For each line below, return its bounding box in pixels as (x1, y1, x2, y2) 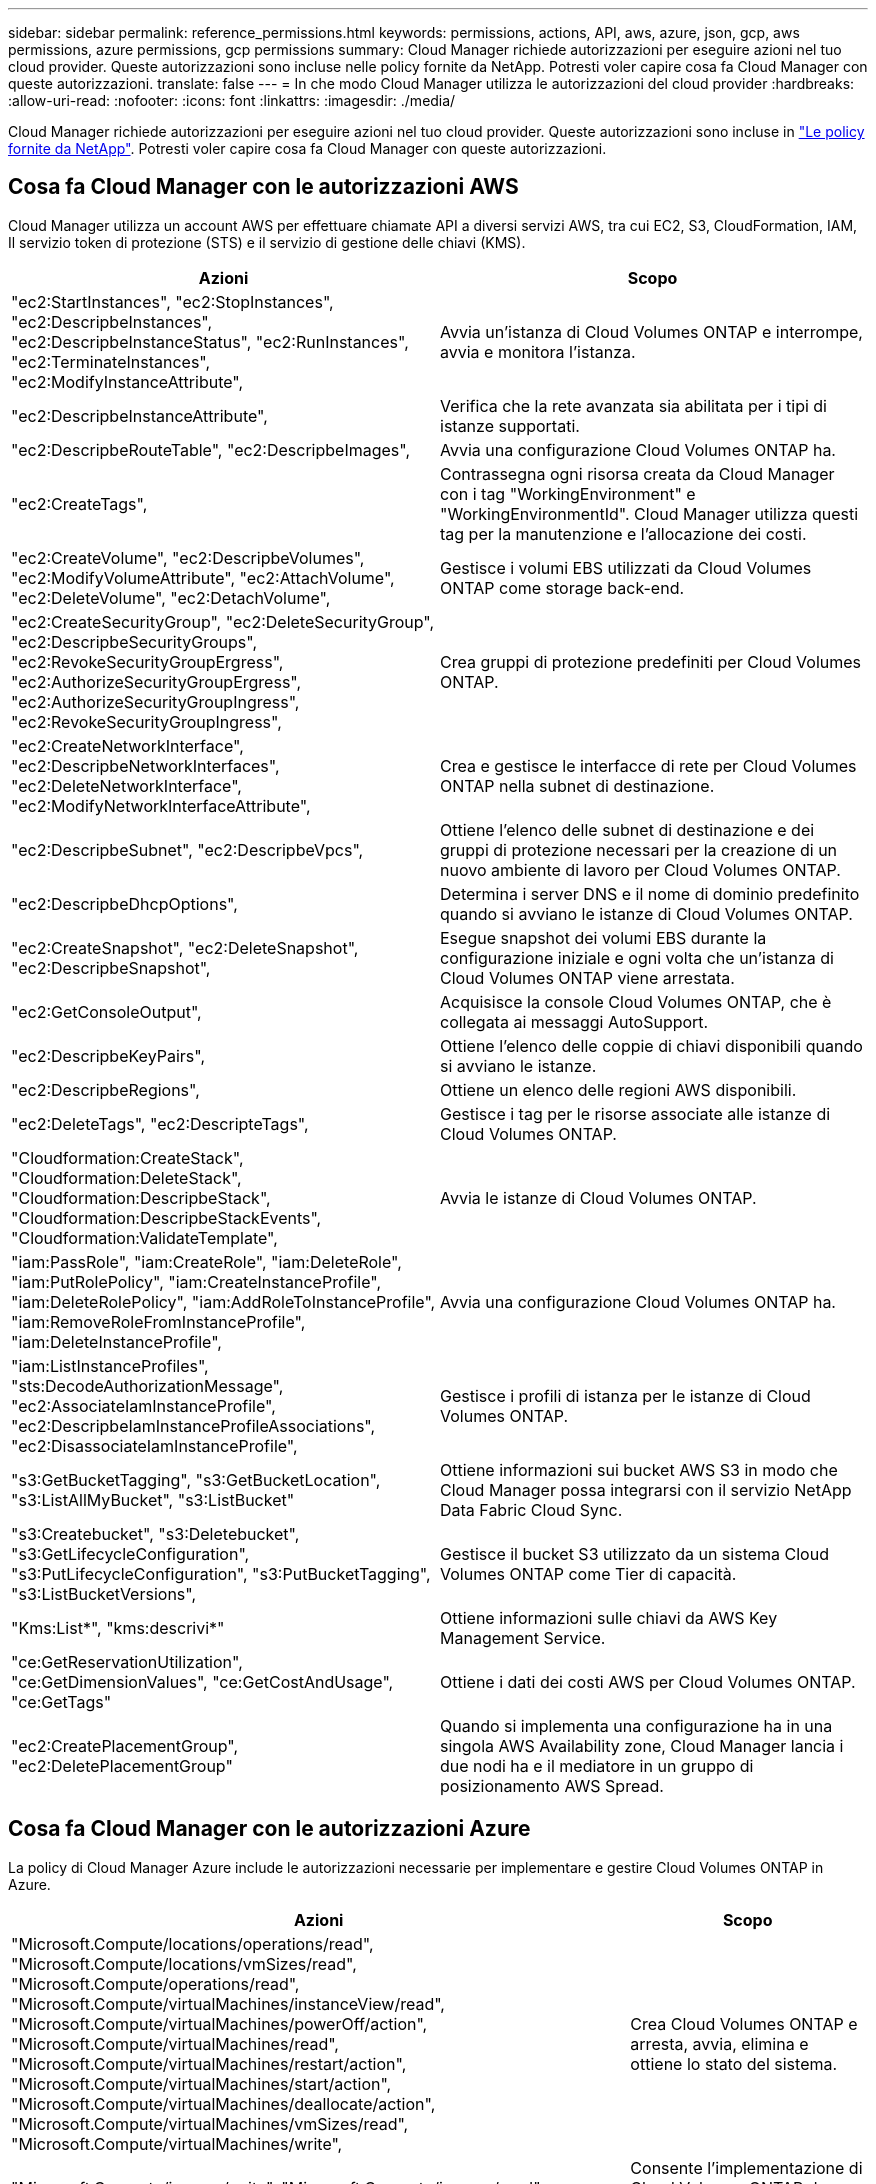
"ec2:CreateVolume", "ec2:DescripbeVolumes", (11, 547, 365, 568)
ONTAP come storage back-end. (440, 577, 685, 598)
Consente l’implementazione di (630, 2157, 863, 2178)
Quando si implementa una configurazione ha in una (440, 1715, 833, 1736)
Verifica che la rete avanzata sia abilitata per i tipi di (440, 395, 827, 416)
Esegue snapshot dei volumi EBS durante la (440, 927, 767, 948)
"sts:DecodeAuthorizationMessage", (11, 1375, 284, 1396)
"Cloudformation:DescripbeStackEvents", (11, 1207, 322, 1228)
